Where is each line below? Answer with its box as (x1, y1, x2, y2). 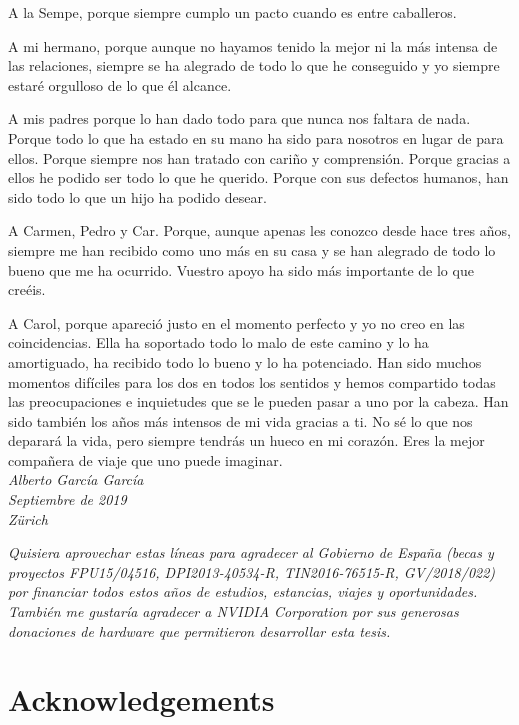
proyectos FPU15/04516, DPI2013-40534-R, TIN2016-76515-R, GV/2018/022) (8, 561, 496, 582)
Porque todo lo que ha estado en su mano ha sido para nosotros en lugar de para (8, 127, 504, 148)
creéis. (8, 279, 46, 300)
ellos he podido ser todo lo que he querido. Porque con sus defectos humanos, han (8, 167, 509, 188)
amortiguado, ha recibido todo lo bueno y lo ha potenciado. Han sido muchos (8, 351, 482, 372)
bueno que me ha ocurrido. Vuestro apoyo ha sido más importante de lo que (8, 259, 474, 280)
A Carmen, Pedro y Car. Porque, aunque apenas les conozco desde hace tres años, (8, 220, 511, 241)
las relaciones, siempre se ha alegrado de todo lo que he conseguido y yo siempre (8, 55, 500, 76)
